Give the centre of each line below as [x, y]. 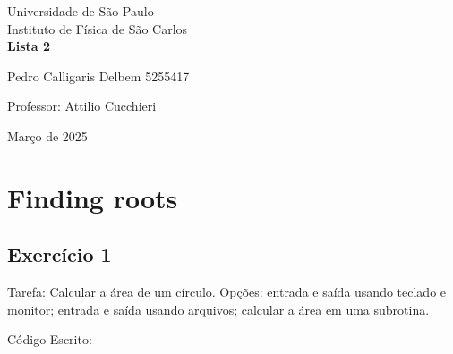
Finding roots [93, 197]
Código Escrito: [50, 339]
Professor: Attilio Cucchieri [82, 106]
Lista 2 [29, 46]
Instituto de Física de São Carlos [98, 28]
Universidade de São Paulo [81, 11]
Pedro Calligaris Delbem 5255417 [98, 76]
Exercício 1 [60, 254]
